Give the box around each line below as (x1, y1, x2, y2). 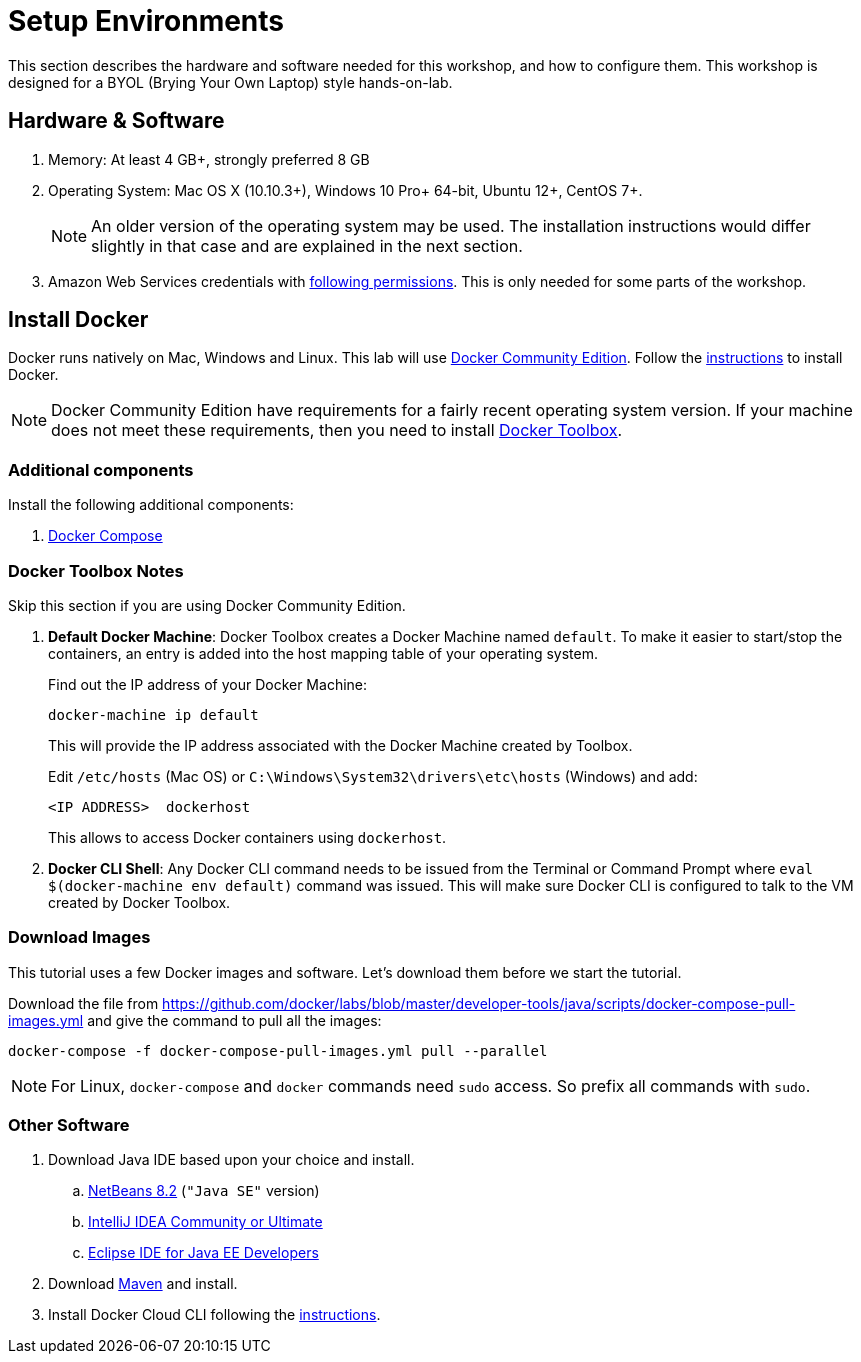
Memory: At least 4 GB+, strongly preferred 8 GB (48, 150, 370, 168)
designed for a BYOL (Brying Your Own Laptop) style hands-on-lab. (8, 73, 453, 91)
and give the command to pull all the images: (87, 1011, 382, 1029)
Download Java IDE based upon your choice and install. (48, 1151, 415, 1169)
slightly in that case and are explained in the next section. (91, 235, 523, 256)
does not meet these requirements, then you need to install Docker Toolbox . (51, 420, 623, 441)
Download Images (8, 927, 151, 948)
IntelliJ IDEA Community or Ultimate (88, 1213, 323, 1231)
